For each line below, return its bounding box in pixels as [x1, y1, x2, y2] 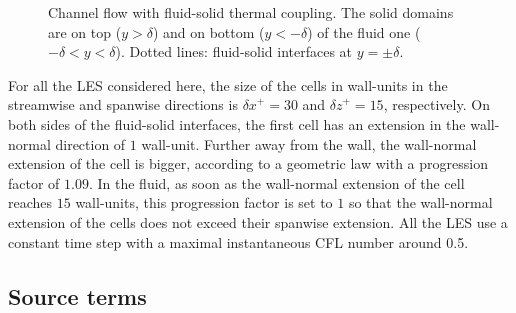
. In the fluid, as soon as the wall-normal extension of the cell [88, 172, 465, 193]
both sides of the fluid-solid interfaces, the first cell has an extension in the [8, 113, 466, 134]
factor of [8, 172, 60, 193]
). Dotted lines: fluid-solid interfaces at [115, 41, 353, 62]
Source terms [8, 280, 147, 311]
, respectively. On [383, 94, 490, 115]
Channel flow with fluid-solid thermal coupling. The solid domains [48, 2, 454, 22]
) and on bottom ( [152, 21, 265, 42]
